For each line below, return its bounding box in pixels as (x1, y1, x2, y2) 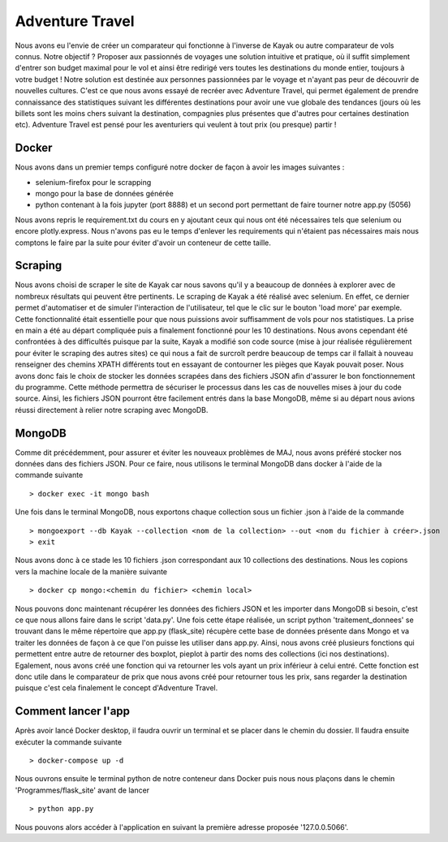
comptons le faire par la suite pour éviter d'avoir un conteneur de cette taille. (15, 238, 272, 247)
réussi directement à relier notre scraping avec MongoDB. (15, 405, 209, 415)
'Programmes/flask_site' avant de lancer (15, 785, 150, 795)
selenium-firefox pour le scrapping (35, 177, 152, 187)
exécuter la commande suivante (15, 737, 122, 746)
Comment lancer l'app (15, 704, 130, 718)
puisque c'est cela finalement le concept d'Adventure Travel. (15, 683, 218, 693)
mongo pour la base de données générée (35, 188, 174, 198)
